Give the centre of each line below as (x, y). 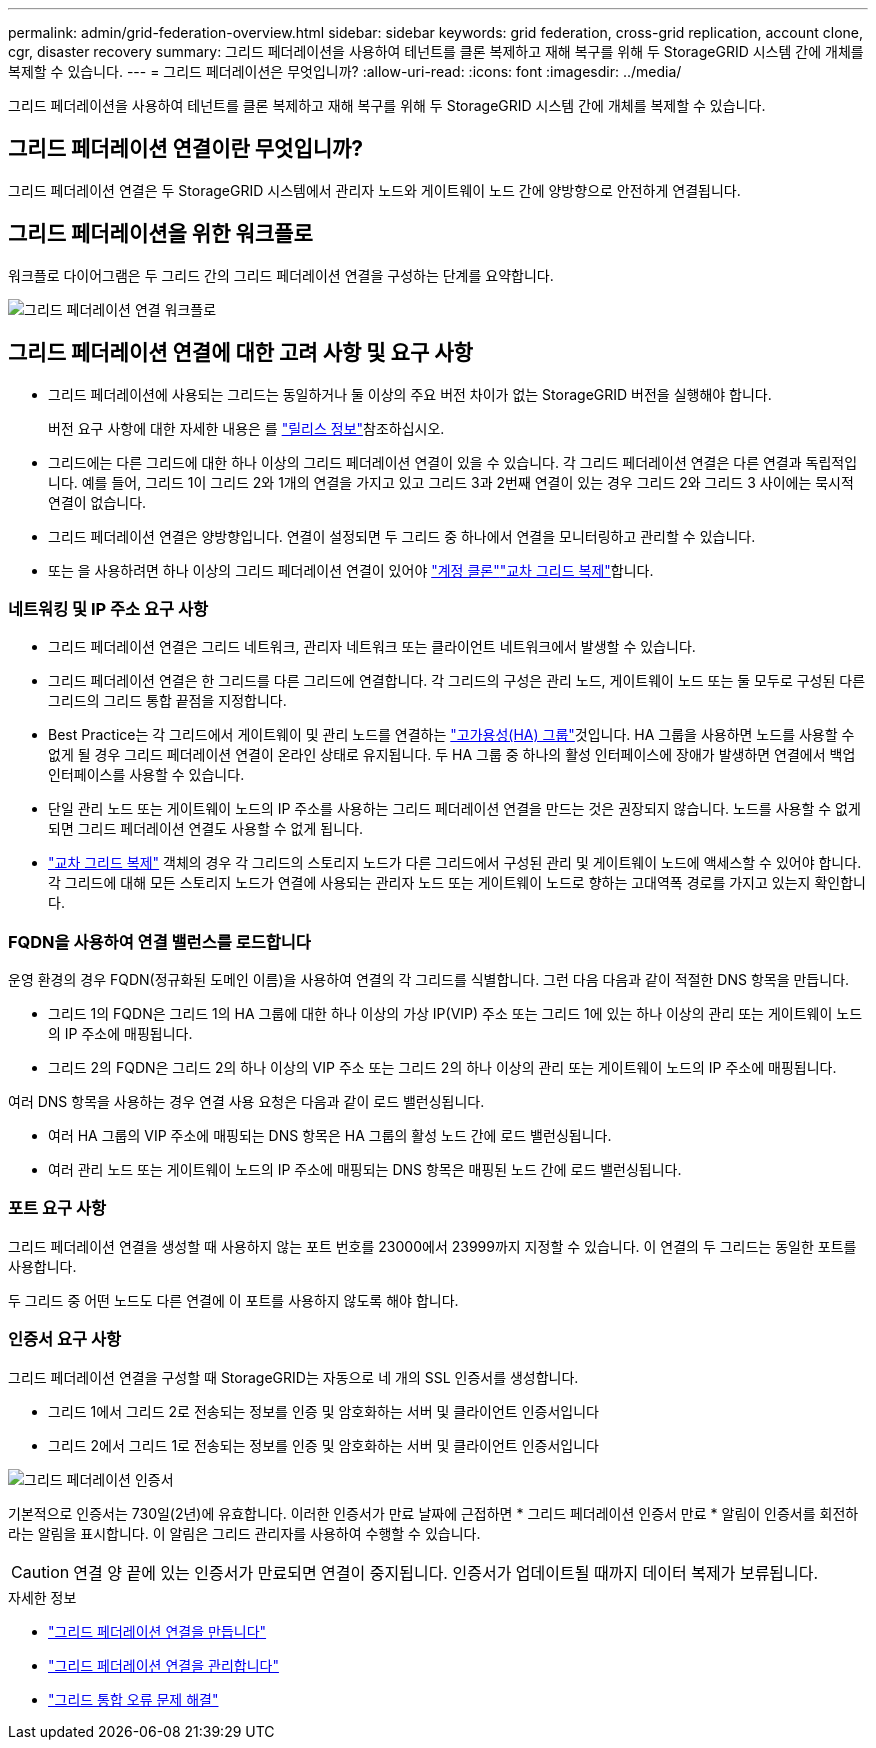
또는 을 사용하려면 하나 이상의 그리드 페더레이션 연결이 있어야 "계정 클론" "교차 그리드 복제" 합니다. (351, 570)
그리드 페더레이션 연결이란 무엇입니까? (186, 149)
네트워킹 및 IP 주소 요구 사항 (108, 608)
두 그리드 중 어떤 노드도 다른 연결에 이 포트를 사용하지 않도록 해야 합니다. (233, 1300)
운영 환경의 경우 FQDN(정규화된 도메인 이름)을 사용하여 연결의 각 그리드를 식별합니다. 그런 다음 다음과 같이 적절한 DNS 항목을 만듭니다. (429, 980)
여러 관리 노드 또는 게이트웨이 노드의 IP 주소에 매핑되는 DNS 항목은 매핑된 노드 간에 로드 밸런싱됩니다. (365, 1170)
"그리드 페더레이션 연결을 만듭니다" (157, 1631)
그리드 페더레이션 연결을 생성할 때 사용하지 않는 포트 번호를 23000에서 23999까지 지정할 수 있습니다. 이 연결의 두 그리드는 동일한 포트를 (432, 1246)
